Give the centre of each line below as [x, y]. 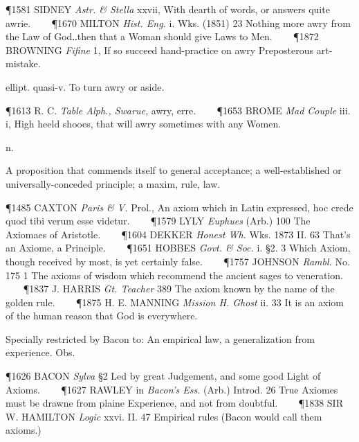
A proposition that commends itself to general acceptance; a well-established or [174, 170]
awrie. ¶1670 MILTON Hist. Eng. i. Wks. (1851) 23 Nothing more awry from [178, 23]
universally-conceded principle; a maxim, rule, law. [113, 183]
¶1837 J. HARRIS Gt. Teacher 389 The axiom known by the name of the [179, 289]
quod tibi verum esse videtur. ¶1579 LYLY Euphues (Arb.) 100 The [158, 221]
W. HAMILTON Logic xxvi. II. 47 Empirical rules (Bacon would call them [164, 416]
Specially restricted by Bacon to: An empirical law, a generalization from [160, 338]
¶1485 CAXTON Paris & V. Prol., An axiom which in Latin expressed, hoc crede [179, 207]
